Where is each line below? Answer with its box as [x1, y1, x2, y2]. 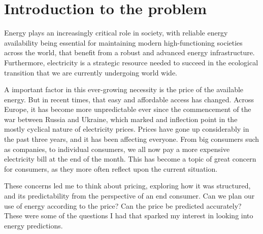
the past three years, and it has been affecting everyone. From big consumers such [4, 134, 259, 144]
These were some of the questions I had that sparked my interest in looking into [4, 210, 253, 221]
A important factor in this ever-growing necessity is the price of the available [4, 84, 244, 95]
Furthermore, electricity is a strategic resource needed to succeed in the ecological [4, 57, 258, 67]
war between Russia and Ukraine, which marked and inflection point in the [4, 113, 238, 124]
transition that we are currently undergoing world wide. [4, 67, 178, 77]
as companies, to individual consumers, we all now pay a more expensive [4, 143, 230, 154]
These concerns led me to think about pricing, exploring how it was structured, [4, 180, 251, 191]
